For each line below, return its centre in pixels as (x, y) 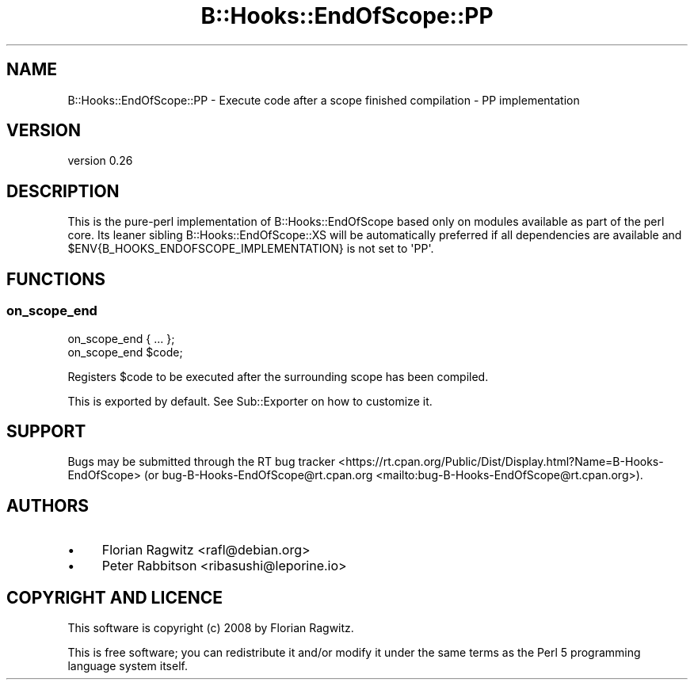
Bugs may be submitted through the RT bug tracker (201, 462)
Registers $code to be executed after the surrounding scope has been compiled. (278, 376)
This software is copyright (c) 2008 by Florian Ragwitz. (211, 628)
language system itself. (128, 666)
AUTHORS (48, 505)
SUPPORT (46, 431)
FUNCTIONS (56, 279)
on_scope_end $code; (125, 352)
